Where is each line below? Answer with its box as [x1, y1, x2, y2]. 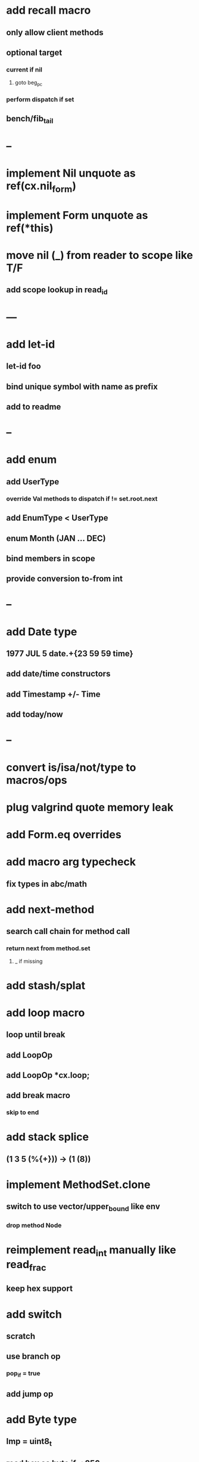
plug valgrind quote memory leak [6, 800, 174, 814]
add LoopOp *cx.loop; [6, 1070, 90, 1080]
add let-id [6, 338, 55, 351]
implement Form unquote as [6, 208, 148, 222]
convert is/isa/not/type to [6, 761, 136, 774]
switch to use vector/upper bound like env [6, 1201, 160, 1213]
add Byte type [6, 1413, 77, 1426]
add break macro [6, 1090, 70, 1101]
